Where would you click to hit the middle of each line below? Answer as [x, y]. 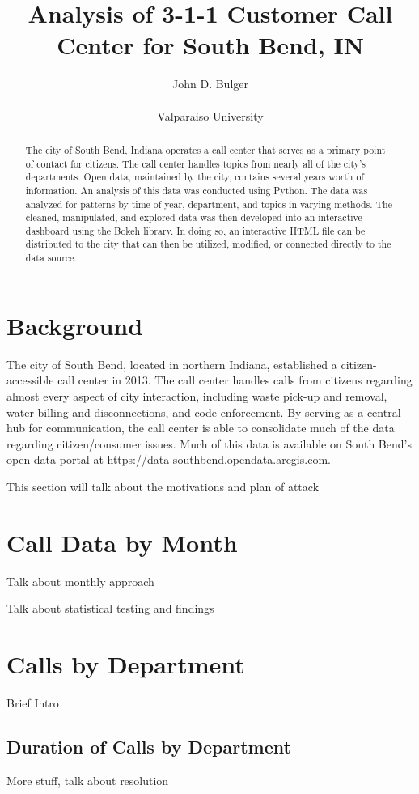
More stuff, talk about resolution [88, 780]
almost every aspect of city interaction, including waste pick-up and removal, [197, 395]
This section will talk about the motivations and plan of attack [163, 486]
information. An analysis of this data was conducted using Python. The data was [197, 190]
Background [75, 325]
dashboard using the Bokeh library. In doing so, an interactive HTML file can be [195, 230]
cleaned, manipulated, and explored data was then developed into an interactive [194, 217]
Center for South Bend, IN [210, 45]
